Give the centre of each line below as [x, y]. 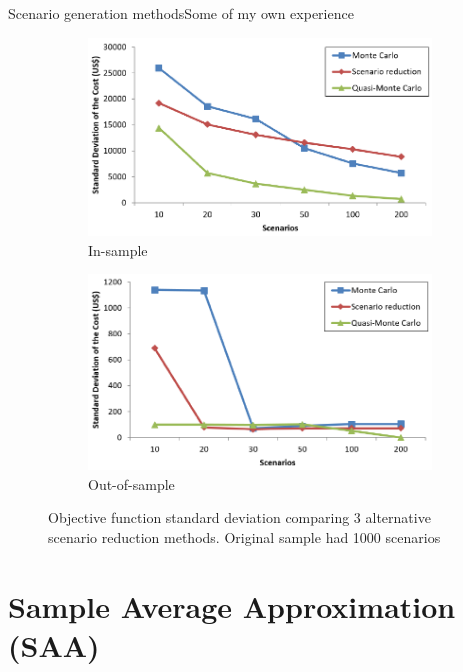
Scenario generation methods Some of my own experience [181, 13]
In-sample [118, 249]
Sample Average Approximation [232, 605]
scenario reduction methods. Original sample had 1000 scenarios [244, 537]
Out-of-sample [131, 483]
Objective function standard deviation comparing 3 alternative [239, 517]
